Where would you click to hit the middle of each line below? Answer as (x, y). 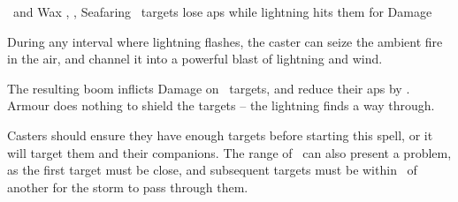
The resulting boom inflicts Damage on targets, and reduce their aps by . (209, 88)
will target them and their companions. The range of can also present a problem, (229, 152)
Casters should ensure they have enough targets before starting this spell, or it (220, 135)
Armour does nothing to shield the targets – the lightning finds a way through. (221, 105)
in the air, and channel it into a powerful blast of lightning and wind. (195, 59)
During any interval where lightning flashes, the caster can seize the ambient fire (225, 41)
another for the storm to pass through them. (128, 187)
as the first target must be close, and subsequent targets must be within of (212, 170)
